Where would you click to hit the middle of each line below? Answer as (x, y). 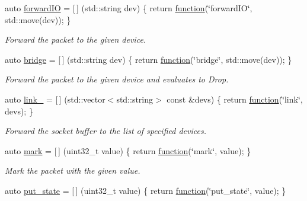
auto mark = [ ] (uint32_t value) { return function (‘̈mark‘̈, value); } (128, 150)
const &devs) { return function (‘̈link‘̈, (235, 99)
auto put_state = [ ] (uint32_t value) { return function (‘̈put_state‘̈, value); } (145, 190)
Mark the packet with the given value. (73, 170)
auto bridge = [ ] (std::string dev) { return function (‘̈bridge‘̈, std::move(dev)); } (148, 59)
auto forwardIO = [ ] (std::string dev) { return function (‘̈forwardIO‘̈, (129, 8)
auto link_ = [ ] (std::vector (55, 99)
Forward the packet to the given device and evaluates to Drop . (117, 79)
